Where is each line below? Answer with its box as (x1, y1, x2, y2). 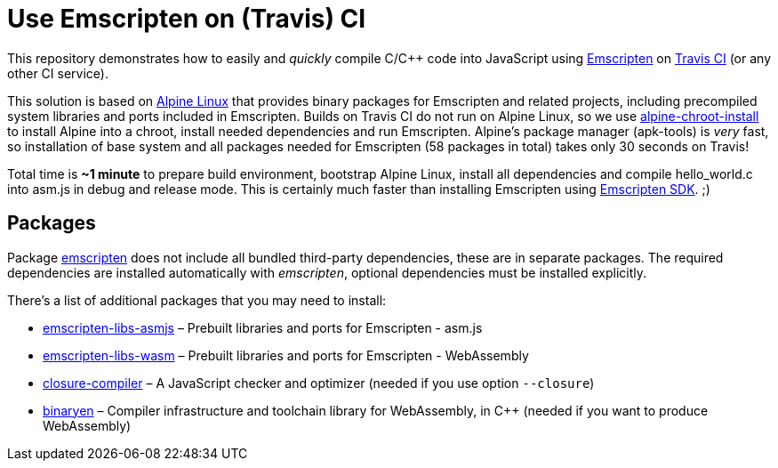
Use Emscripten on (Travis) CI (7, 4, 366, 34)
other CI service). (7, 65, 108, 81)
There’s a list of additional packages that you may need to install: (7, 292, 387, 308)
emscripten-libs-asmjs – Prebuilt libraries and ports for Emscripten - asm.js (43, 319, 483, 335)
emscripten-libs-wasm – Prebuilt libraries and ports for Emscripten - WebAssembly (43, 347, 529, 363)
